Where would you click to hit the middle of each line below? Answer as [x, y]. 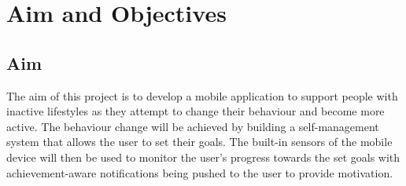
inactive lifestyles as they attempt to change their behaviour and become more [196, 111]
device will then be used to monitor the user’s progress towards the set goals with [203, 157]
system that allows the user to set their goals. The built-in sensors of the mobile [199, 142]
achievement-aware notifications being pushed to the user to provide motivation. [200, 172]
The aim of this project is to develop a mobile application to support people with [202, 95]
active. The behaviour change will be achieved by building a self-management [193, 126]
